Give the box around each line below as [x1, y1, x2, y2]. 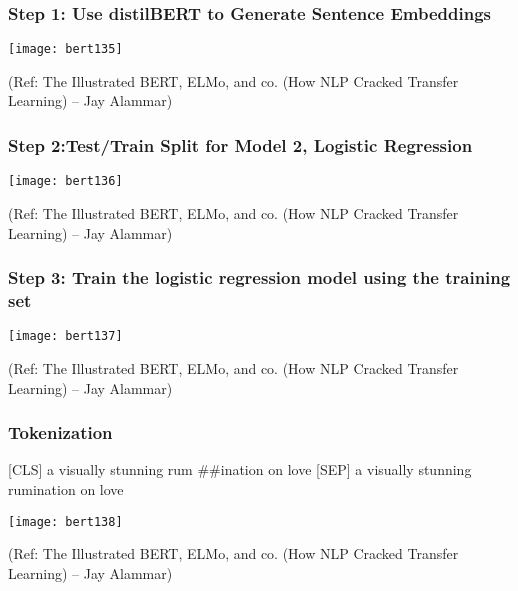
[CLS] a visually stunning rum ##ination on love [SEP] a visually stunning [8, 459, 472, 480]
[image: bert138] [8, 514, 123, 529]
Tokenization [8, 420, 113, 445]
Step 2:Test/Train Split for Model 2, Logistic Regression [8, 132, 473, 157]
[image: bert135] [8, 42, 123, 57]
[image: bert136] [8, 174, 123, 189]
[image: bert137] [8, 329, 123, 344]
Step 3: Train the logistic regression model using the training [8, 265, 511, 290]
